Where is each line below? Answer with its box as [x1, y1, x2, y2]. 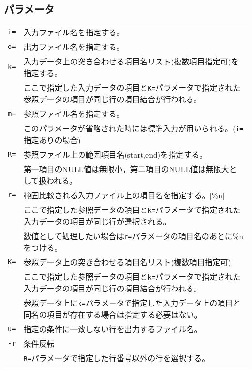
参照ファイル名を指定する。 [23, 108, 125, 120]
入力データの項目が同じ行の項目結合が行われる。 [23, 283, 202, 294]
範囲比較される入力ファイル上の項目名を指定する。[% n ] [23, 190, 225, 201]
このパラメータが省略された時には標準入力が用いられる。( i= [23, 123, 244, 134]
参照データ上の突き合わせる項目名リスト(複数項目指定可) [23, 257, 231, 268]
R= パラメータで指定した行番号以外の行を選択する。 [23, 353, 210, 364]
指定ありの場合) [23, 134, 81, 146]
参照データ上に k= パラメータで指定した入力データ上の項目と [23, 297, 241, 309]
